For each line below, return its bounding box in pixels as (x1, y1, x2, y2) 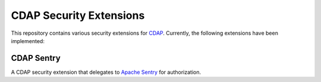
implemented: (11, 37, 45, 44)
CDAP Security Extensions (11, 9, 145, 22)
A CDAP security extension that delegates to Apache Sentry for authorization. (11, 68, 202, 76)
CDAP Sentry (11, 53, 61, 63)
